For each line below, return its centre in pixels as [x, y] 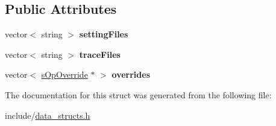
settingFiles [104, 34]
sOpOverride [64, 74]
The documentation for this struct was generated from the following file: [138, 94]
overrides [131, 74]
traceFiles [100, 54]
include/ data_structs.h [48, 115]
